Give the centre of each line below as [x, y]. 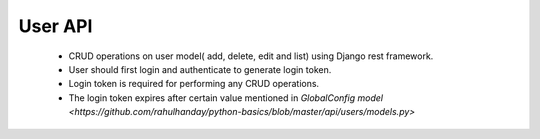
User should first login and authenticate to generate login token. [200, 69]
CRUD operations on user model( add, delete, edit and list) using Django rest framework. [251, 56]
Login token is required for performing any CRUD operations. [194, 84]
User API [55, 26]
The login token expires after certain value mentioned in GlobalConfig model [226, 97]
